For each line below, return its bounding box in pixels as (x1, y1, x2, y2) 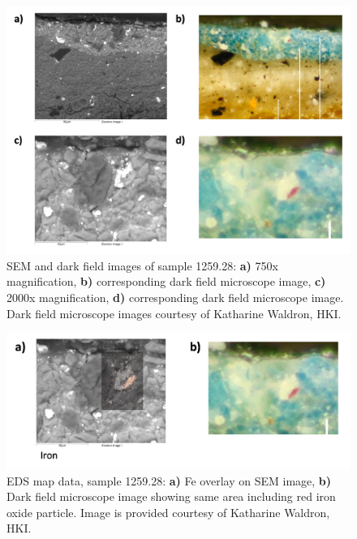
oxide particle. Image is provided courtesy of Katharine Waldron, (6, 503, 330, 520)
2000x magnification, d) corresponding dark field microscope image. (6, 288, 344, 305)
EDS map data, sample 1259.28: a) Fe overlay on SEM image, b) (6, 472, 332, 489)
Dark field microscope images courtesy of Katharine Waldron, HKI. (6, 304, 342, 321)
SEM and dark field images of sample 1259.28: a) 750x (6, 257, 278, 274)
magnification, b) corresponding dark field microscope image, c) (6, 273, 326, 290)
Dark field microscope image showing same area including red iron (6, 488, 336, 505)
